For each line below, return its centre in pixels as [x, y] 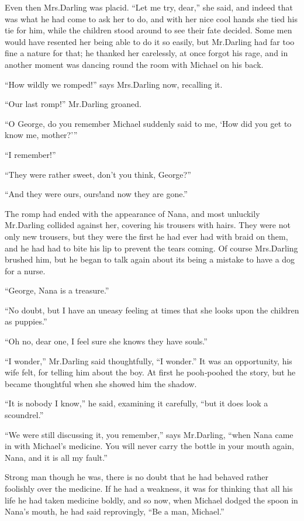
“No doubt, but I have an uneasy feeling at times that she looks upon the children [152, 310]
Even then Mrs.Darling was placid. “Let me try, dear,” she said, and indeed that [149, 7]
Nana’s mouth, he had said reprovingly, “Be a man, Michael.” [115, 511]
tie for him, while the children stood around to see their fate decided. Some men [148, 30]
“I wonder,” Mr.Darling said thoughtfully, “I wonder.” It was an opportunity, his [148, 360]
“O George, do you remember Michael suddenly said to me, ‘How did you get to [148, 123]
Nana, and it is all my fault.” [56, 457]
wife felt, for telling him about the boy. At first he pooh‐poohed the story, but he [150, 372]
